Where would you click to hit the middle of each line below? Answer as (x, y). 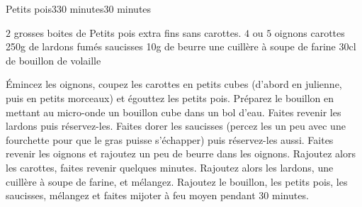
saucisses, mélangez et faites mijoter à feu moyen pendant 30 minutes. (157, 195)
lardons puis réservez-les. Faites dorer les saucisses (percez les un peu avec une (176, 126)
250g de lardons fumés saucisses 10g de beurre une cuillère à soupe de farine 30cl (181, 46)
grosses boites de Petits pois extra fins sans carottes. (128, 32)
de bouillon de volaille (53, 60)
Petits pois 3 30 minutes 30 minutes (79, 9)
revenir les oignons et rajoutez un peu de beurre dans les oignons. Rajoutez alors (181, 153)
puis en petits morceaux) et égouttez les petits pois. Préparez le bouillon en (170, 97)
